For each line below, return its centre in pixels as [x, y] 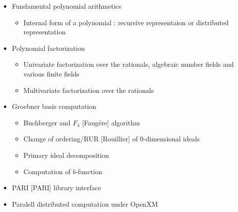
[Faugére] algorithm [111, 122]
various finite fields [51, 73]
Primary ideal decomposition [66, 155]
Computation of [47, 171]
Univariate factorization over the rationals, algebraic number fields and [129, 64]
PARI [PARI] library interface [56, 188]
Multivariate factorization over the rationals [89, 90]
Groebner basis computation [54, 106]
